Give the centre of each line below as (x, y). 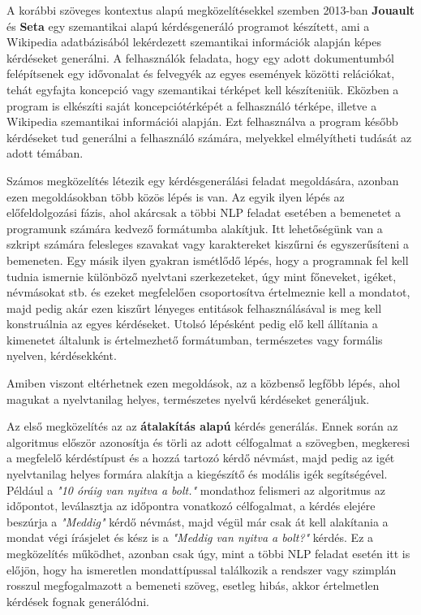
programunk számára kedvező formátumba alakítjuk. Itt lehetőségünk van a (195, 228)
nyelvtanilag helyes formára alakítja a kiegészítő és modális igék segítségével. (197, 474)
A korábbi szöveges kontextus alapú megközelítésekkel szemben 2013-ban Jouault (211, 10)
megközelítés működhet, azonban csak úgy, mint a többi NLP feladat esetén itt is (208, 553)
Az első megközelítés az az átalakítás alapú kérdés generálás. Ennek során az (202, 426)
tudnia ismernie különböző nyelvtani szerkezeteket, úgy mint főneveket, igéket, (202, 276)
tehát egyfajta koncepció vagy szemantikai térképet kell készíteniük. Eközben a (203, 89)
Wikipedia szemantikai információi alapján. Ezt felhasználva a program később (202, 121)
